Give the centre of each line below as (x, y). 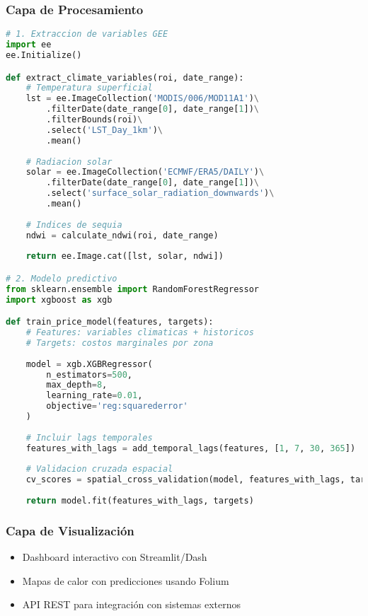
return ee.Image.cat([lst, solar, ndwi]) (125, 256)
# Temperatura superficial (89, 88)
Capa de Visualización (70, 530)
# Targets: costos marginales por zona (120, 343)
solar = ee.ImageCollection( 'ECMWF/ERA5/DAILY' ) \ (145, 172)
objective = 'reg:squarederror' (117, 406)
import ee (29, 45)
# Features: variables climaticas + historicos (140, 333)
